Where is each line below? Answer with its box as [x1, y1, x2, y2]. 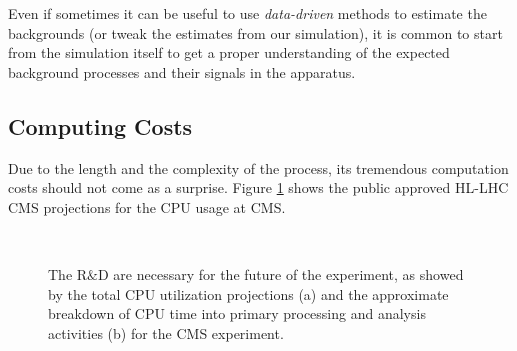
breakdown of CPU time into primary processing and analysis [48, 303, 426, 324]
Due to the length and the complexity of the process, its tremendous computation [8, 157, 509, 178]
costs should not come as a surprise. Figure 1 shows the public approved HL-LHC [8, 177, 509, 198]
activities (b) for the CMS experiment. [48, 322, 284, 343]
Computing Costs [8, 110, 193, 141]
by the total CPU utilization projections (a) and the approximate [48, 283, 449, 304]
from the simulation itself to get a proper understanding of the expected [8, 42, 450, 63]
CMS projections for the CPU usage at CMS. [8, 196, 286, 217]
